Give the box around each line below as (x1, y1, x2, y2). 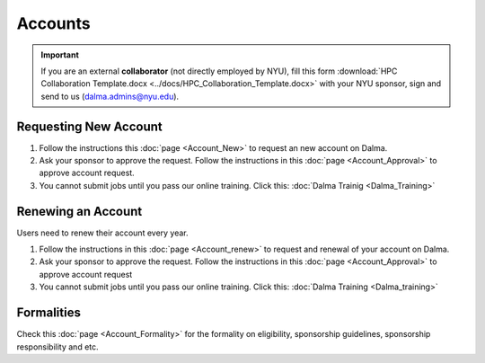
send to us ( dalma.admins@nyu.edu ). (40, 91, 180, 102)
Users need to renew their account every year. (16, 227, 189, 238)
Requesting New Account (16, 119, 163, 134)
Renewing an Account (16, 203, 143, 219)
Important (40, 49, 80, 60)
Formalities (16, 305, 81, 321)
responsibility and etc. (16, 341, 99, 352)
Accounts (16, 13, 91, 33)
